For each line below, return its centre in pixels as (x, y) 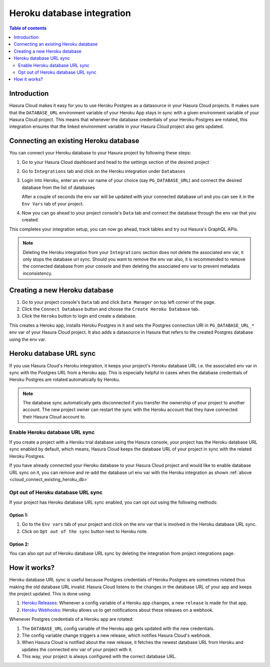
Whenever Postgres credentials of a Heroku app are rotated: (71, 619)
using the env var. (27, 339)
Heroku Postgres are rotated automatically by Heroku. (64, 380)
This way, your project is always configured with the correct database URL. (99, 656)
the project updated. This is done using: (50, 593)
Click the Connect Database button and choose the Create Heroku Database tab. (110, 309)
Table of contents (28, 28)
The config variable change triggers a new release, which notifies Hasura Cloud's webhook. (116, 635)
